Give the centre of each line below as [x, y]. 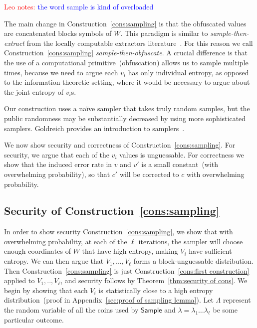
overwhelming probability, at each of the [66, 241]
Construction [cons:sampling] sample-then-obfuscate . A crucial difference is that [126, 53]
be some [225, 310]
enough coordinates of [37, 251]
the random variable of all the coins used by [71, 310]
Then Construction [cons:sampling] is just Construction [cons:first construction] [127, 270]
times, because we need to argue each [61, 72]
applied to [19, 280]
